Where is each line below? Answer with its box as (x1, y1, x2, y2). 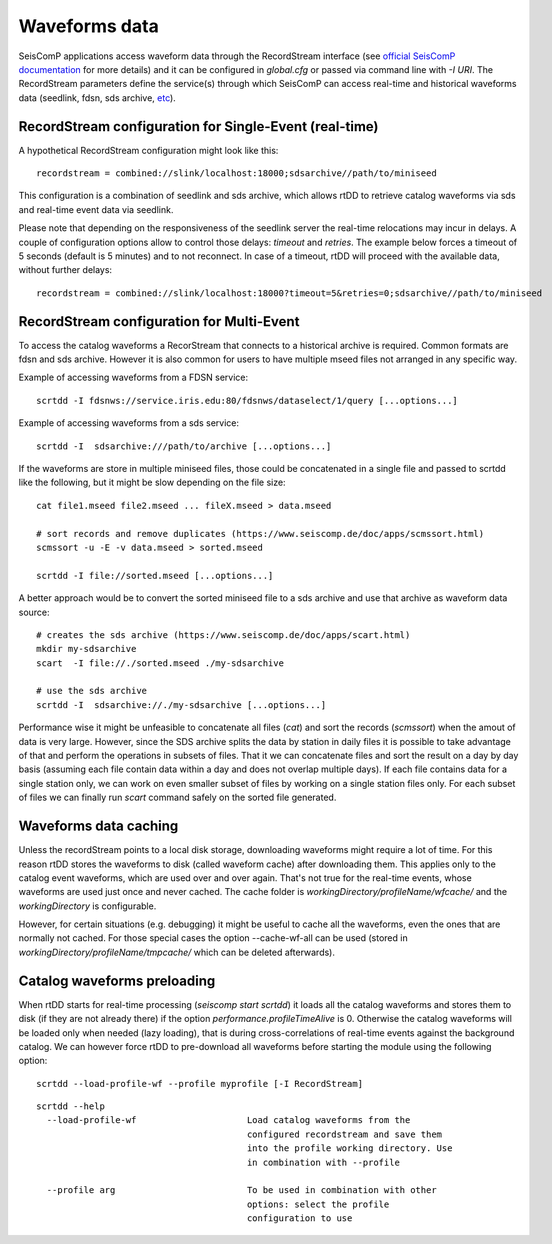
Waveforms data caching (18, 818, 179, 835)
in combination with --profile (246, 1156, 400, 1168)
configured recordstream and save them (246, 1128, 443, 1140)
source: (18, 606, 50, 618)
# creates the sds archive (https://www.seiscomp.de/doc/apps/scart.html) (36, 629, 411, 640)
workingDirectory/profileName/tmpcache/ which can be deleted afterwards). (18, 946, 335, 958)
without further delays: (18, 264, 113, 276)
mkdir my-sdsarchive (36, 643, 137, 655)
